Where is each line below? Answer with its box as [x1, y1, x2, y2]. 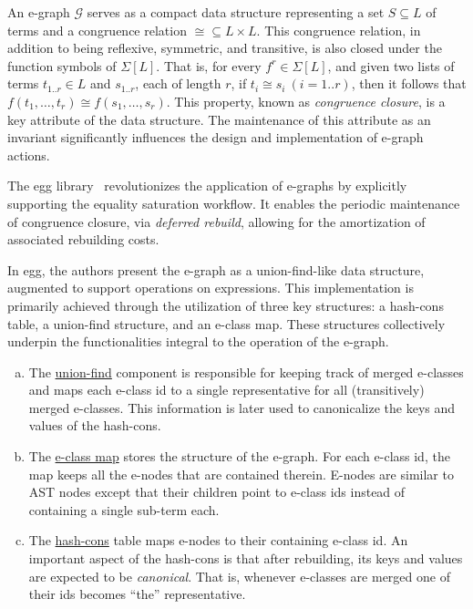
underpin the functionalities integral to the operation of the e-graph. [7, 332, 389, 351]
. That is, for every [156, 56, 262, 75]
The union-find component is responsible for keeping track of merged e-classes [28, 362, 464, 381]
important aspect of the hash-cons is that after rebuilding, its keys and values [28, 549, 463, 568]
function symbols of [7, 56, 117, 75]
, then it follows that [351, 74, 467, 93]
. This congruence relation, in [256, 20, 421, 39]
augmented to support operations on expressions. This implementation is [7, 278, 414, 297]
